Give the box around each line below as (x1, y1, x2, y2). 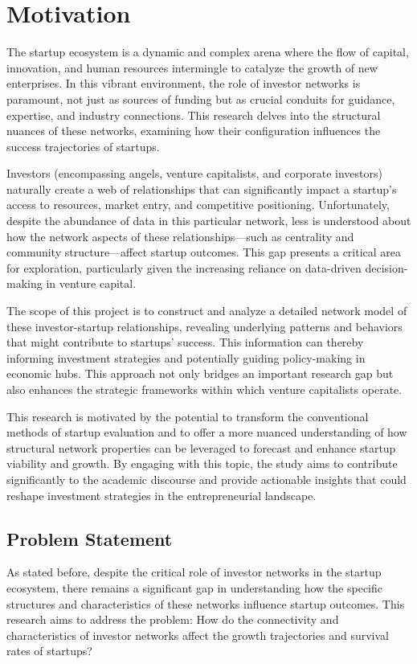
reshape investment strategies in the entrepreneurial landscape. (6, 486, 317, 503)
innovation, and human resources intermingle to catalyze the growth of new (6, 59, 378, 76)
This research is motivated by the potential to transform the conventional (6, 408, 369, 424)
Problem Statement (6, 526, 173, 551)
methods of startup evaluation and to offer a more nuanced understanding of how (6, 424, 407, 441)
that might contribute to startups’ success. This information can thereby (6, 334, 364, 350)
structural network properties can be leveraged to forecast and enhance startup (6, 439, 396, 456)
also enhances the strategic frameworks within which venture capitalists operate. (6, 381, 403, 397)
